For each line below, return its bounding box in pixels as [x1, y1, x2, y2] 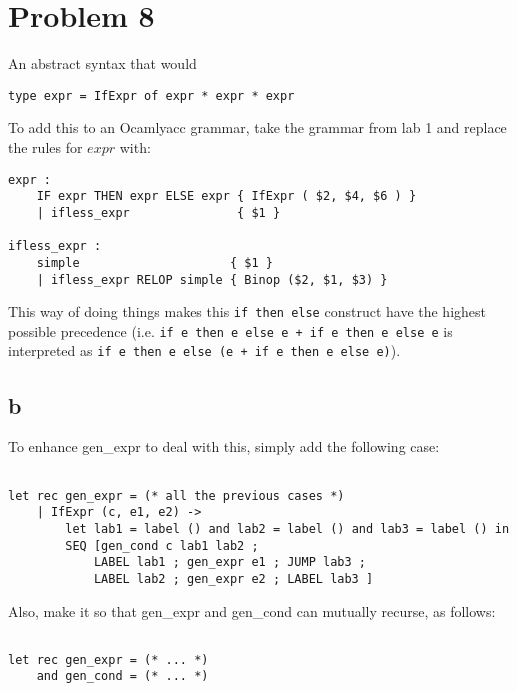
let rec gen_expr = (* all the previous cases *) [8, 488, 345, 503]
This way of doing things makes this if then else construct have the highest [8, 301, 487, 322]
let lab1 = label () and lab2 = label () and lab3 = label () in [65, 521, 510, 536]
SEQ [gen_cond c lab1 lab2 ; [65, 538, 259, 553]
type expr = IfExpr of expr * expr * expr [8, 88, 295, 103]
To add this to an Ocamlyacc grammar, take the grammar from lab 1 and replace [8, 117, 507, 138]
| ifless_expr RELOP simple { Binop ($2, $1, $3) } [36, 272, 388, 287]
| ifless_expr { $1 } [36, 205, 281, 220]
